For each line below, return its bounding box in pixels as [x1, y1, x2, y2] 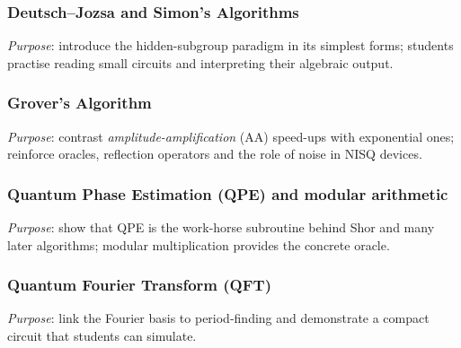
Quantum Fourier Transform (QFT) [7, 274, 271, 296]
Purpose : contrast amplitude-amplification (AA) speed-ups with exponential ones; [7, 126, 455, 145]
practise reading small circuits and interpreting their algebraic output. [7, 53, 394, 72]
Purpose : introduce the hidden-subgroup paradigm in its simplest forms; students [7, 36, 454, 55]
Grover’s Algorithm [7, 91, 152, 114]
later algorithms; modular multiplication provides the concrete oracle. [7, 235, 390, 254]
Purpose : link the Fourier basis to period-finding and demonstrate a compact [7, 309, 430, 327]
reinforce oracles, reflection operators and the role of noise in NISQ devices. [7, 144, 422, 163]
